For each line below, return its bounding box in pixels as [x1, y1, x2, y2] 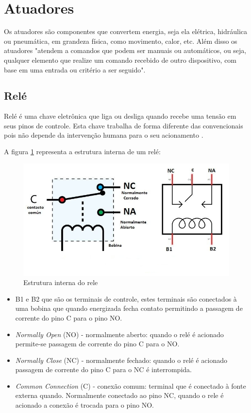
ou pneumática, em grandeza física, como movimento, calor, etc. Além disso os [4, 36, 237, 46]
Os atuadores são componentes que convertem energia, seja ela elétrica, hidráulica [4, 26, 248, 36]
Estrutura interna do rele [23, 277, 98, 287]
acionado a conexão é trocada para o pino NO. [15, 400, 154, 410]
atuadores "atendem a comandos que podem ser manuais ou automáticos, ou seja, [4, 45, 247, 55]
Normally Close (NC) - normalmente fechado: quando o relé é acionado [15, 355, 227, 365]
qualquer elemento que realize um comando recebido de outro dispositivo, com [4, 54, 237, 65]
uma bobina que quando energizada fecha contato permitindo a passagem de [15, 303, 243, 313]
